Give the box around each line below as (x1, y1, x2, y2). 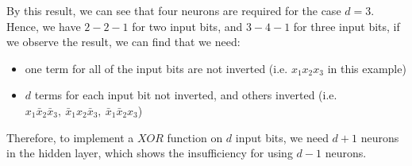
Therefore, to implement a (6, 129, 134, 145)
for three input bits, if (293, 17, 400, 34)
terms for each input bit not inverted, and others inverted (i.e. (34, 87, 337, 103)
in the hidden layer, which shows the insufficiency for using (6, 145, 293, 161)
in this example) (327, 60, 406, 76)
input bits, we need (235, 129, 329, 145)
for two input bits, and (132, 17, 243, 34)
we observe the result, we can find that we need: (6, 33, 241, 50)
